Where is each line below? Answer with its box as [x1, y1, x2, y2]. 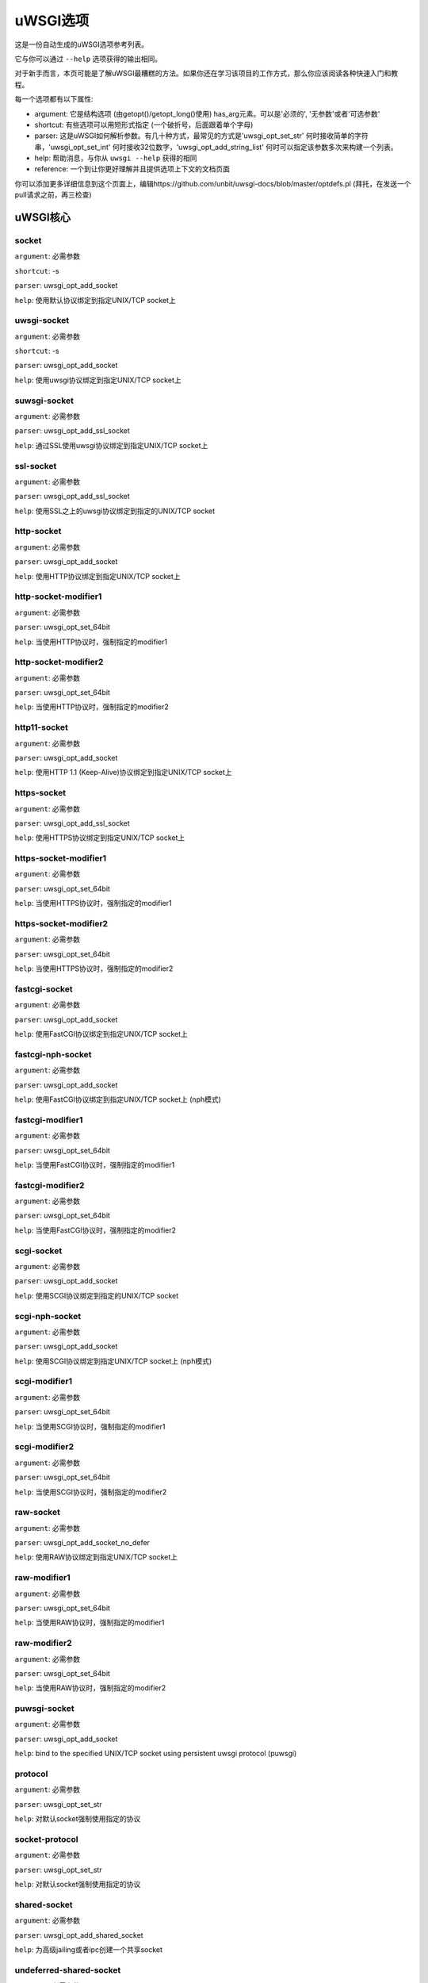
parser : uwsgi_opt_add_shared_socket [14, 1930, 143, 1939]
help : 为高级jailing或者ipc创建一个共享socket [14, 1945, 162, 1954]
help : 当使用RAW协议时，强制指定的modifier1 [14, 1618, 165, 1628]
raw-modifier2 [14, 1638, 72, 1649]
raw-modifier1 [14, 1572, 71, 1583]
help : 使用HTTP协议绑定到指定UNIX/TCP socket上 [14, 571, 182, 581]
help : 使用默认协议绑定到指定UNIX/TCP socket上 [14, 295, 176, 305]
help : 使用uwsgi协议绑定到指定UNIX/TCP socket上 [14, 375, 182, 385]
